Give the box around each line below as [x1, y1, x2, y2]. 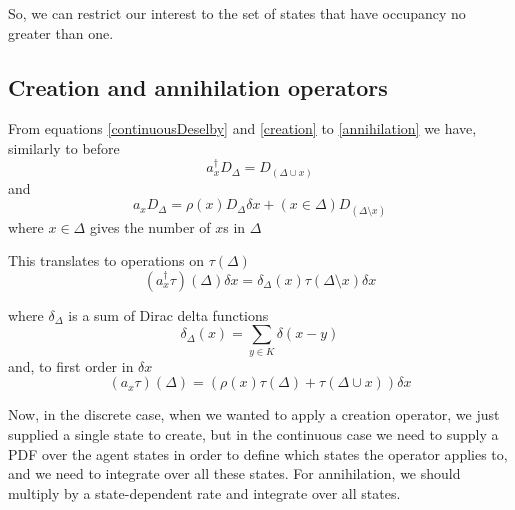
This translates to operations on [8, 250, 204, 271]
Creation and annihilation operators [8, 71, 388, 102]
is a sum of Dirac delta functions [68, 304, 269, 325]
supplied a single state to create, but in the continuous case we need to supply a [8, 423, 499, 444]
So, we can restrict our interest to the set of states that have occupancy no [8, 3, 466, 23]
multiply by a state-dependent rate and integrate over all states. [8, 482, 401, 503]
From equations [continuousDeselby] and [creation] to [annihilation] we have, [8, 118, 477, 139]
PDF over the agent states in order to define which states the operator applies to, [8, 443, 508, 464]
